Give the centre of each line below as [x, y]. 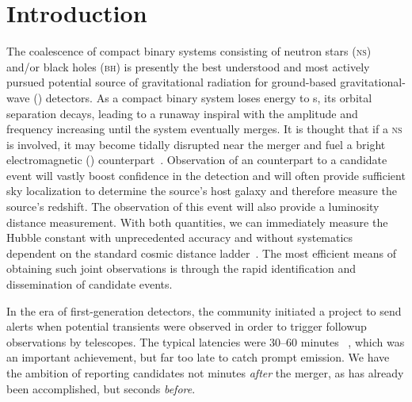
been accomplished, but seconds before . [101, 388]
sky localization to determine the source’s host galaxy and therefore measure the [202, 191]
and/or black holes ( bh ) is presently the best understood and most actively [188, 66]
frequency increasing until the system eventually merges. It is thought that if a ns [204, 129]
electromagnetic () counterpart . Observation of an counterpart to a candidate [197, 160]
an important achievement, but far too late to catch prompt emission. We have [198, 357]
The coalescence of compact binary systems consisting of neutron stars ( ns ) [189, 51]
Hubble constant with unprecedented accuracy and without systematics [180, 237]
